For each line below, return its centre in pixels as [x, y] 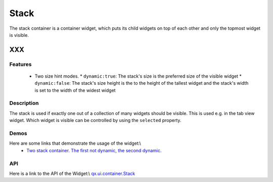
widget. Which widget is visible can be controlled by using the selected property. [95, 120]
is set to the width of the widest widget [75, 90]
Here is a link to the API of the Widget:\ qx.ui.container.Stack [72, 173]
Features [20, 64]
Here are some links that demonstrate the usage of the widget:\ [75, 143]
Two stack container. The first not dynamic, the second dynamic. [94, 150]
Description [24, 103]
